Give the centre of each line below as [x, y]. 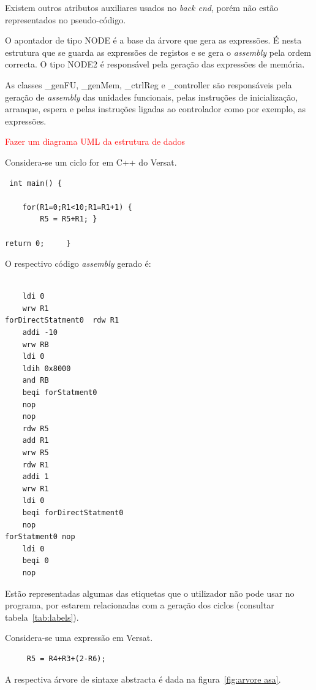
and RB [36, 381]
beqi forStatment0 [60, 393]
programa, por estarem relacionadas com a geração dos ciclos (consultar [140, 605]
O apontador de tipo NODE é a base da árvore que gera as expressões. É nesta [153, 40]
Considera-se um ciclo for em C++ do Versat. [91, 162]
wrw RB [36, 344]
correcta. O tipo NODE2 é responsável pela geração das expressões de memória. [155, 64]
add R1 [36, 441]
